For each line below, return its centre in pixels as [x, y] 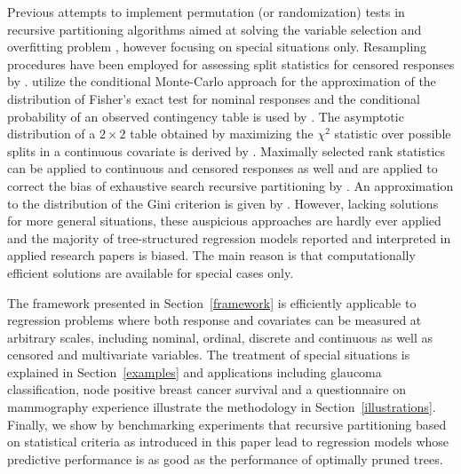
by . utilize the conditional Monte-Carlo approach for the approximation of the [222, 81]
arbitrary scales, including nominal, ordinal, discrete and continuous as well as [220, 337]
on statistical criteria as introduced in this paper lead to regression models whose [228, 442]
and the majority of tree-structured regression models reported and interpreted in [229, 237]
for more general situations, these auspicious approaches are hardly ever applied [224, 221]
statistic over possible [393, 134]
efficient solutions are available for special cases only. [151, 272]
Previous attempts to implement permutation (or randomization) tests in [206, 12]
